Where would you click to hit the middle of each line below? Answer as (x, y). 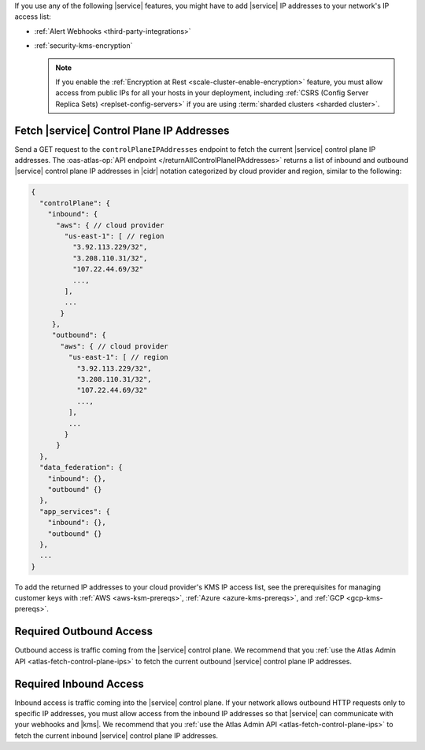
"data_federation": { (81, 467)
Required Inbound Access (79, 683)
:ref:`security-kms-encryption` (83, 46)
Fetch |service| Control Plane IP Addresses (122, 130)
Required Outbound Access (84, 632)
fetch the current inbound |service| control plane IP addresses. (116, 735)
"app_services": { (75, 511)
